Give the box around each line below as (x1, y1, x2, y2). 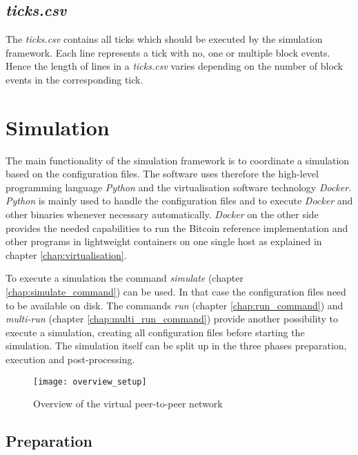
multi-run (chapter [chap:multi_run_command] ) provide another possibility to (6, 311, 339, 326)
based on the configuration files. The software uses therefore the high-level (6, 166, 319, 181)
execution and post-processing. (6, 352, 135, 367)
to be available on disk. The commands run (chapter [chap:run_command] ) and (6, 298, 344, 312)
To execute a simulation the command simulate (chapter (6, 271, 243, 285)
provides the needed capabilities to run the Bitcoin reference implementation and (6, 220, 348, 235)
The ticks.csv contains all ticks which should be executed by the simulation (6, 32, 323, 46)
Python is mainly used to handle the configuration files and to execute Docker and (6, 193, 353, 208)
